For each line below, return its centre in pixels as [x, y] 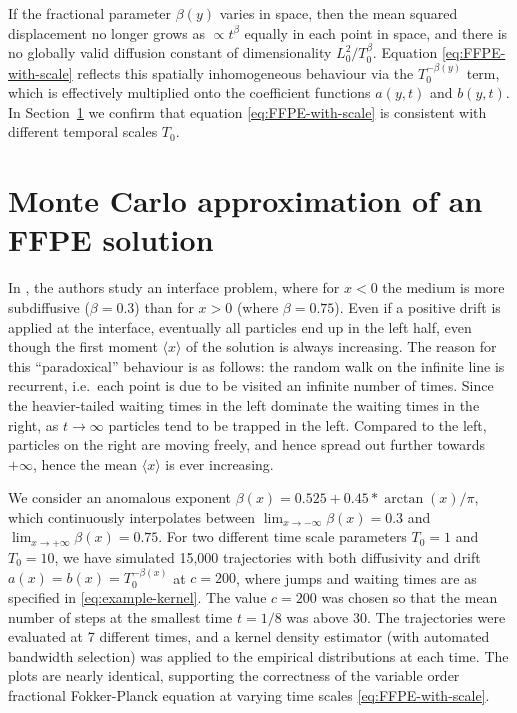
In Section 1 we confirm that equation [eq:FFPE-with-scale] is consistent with [247, 111]
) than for [164, 306]
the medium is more [443, 287]
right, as [33, 424]
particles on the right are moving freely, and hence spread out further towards [246, 444]
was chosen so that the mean [409, 596]
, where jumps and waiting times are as [356, 577]
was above [317, 616]
